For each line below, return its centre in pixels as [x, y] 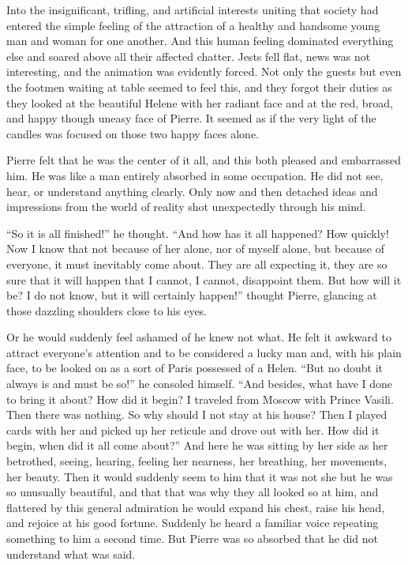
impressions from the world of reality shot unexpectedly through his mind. [186, 207]
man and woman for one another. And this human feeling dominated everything [200, 41]
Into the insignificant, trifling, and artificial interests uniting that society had [193, 9]
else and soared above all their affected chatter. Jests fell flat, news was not [189, 56]
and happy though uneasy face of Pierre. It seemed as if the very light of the [191, 118]
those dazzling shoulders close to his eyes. [107, 310]
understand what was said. [71, 554]
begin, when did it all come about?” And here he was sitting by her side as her [197, 445]
